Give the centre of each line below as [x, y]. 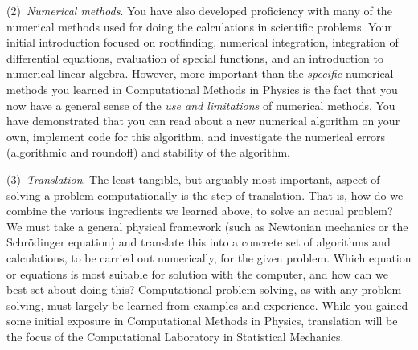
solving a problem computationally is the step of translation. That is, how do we [205, 195]
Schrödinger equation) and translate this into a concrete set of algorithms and [199, 242]
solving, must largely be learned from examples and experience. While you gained [207, 305]
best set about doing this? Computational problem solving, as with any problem [204, 289]
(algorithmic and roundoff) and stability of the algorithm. [148, 152]
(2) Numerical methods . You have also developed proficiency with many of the [199, 10]
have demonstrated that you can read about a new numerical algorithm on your [203, 121]
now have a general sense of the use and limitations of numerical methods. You [201, 105]
